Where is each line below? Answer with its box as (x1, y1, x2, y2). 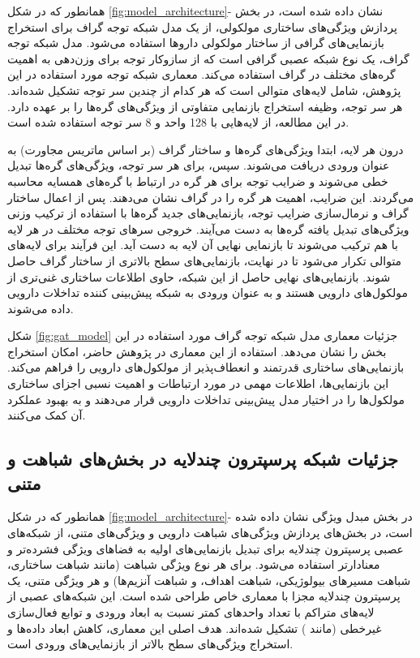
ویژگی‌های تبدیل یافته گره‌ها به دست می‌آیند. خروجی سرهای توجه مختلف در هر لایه (7, 220, 409, 237)
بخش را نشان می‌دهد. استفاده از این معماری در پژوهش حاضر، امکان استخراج (7, 342, 387, 359)
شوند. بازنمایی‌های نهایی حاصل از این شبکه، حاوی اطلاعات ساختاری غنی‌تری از (7, 268, 391, 285)
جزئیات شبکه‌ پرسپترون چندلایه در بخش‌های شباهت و (7, 446, 399, 471)
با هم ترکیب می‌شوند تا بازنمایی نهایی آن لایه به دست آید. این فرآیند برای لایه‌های (7, 236, 398, 253)
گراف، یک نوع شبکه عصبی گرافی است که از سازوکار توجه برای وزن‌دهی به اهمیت (7, 49, 409, 67)
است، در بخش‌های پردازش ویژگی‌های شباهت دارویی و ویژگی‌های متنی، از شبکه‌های (7, 524, 413, 541)
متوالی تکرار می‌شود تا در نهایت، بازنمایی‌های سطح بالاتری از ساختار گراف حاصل (7, 252, 402, 269)
